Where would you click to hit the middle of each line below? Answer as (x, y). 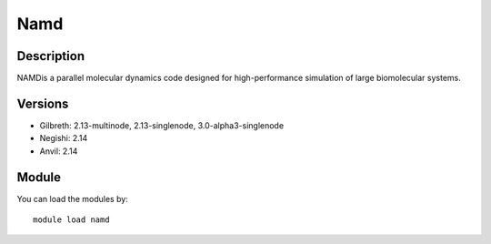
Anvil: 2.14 (59, 151)
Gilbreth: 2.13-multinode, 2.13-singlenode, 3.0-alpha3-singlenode (162, 125)
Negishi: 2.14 (64, 138)
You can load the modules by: (73, 198)
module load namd (71, 220)
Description (51, 56)
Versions (43, 103)
